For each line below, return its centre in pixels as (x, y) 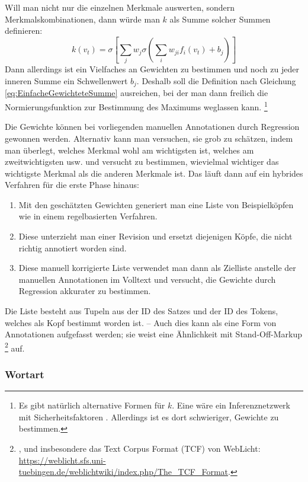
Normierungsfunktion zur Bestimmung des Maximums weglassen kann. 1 (136, 106)
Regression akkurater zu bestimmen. (85, 291)
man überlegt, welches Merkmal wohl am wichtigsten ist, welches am (129, 150)
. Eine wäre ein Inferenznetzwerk (231, 405)
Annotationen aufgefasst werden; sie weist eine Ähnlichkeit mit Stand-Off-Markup (154, 334)
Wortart (25, 374)
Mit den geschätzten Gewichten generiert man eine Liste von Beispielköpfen (156, 204)
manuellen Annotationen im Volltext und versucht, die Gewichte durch (147, 279)
